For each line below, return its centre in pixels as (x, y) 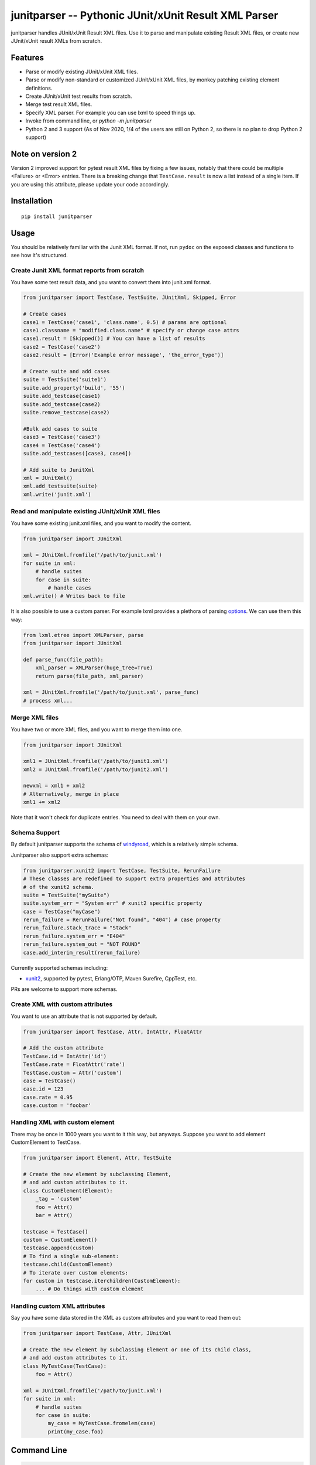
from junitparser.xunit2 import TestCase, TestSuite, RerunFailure (122, 871)
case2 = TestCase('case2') (62, 347)
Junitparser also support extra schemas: (60, 855)
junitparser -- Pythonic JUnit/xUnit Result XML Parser (145, 15)
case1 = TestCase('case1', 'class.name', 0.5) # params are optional (125, 322)
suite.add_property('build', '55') (74, 388)
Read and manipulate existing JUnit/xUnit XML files (85, 512)
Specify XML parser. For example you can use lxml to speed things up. (111, 113)
